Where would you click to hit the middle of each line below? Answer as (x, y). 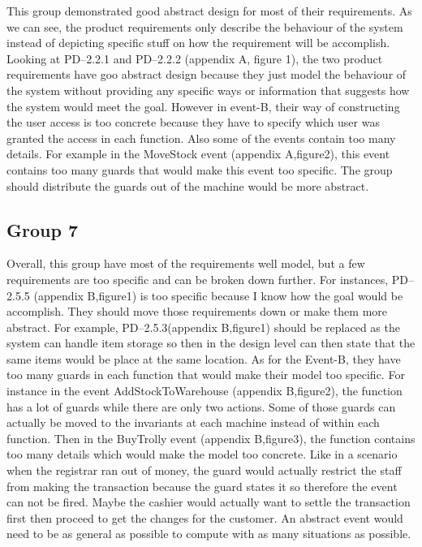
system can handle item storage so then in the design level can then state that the (211, 343)
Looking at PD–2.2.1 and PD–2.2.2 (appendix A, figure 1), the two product (195, 58)
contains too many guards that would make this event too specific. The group (200, 169)
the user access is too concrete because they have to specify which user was (193, 122)
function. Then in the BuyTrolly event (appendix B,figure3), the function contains (211, 438)
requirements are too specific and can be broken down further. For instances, (198, 279)
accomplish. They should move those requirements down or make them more (197, 311)
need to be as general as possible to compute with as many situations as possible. (209, 534)
